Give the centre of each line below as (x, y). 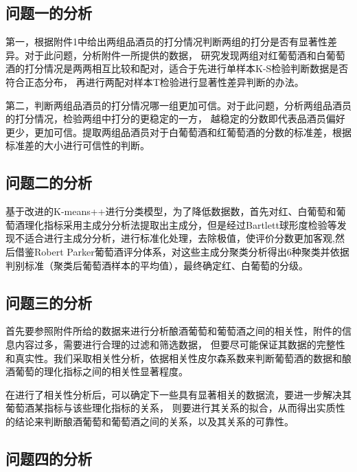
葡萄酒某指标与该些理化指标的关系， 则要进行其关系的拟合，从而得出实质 (171, 408)
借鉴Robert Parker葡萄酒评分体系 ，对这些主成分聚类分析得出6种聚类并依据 (182, 251)
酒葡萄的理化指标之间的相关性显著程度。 (97, 371)
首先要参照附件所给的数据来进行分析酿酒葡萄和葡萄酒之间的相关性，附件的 (174, 331)
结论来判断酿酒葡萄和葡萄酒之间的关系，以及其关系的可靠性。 (154, 421)
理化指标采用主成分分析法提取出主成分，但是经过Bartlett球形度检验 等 (181, 224)
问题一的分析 (49, 13)
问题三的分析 (49, 302)
